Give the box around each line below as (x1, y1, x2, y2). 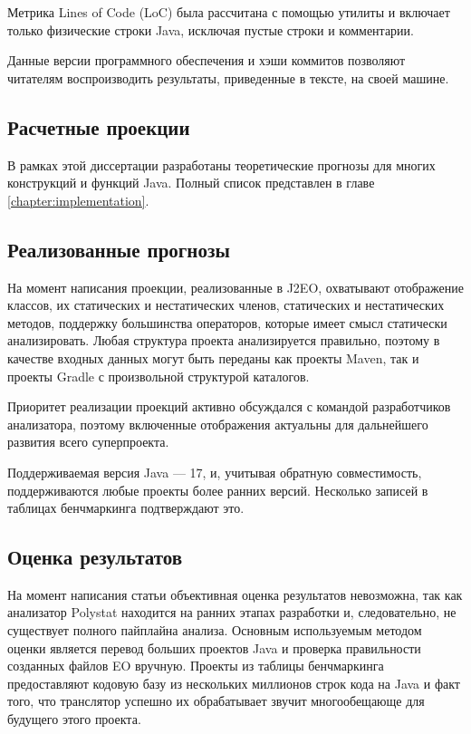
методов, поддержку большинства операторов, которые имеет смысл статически (7, 313, 447, 332)
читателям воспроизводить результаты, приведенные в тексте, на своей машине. (7, 68, 449, 87)
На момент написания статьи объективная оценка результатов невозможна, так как (7, 584, 463, 604)
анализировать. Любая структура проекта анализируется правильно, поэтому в (7, 331, 440, 350)
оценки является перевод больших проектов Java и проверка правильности (7, 638, 421, 657)
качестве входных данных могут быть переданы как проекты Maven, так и (7, 348, 419, 367)
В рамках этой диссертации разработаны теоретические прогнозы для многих (7, 155, 436, 174)
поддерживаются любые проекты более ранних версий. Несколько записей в (7, 480, 428, 499)
